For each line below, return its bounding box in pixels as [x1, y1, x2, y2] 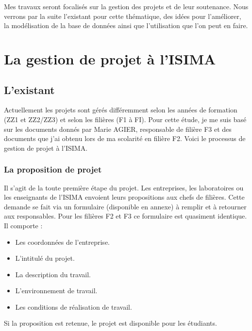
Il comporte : [4, 220, 43, 230]
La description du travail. [15, 269, 91, 279]
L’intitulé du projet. [15, 253, 75, 263]
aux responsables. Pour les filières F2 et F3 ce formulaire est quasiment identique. [4, 211, 247, 221]
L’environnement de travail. [15, 285, 98, 296]
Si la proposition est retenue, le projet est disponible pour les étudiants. [4, 318, 217, 328]
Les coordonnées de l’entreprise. [15, 236, 110, 247]
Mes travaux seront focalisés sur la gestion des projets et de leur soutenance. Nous [4, 1, 249, 11]
